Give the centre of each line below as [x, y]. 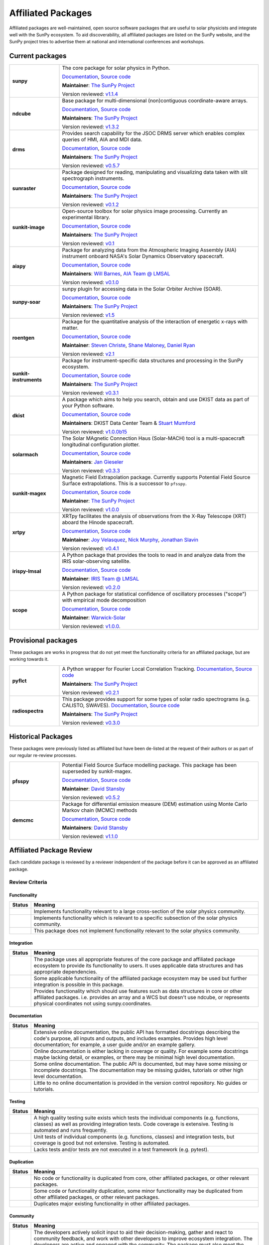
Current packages [38, 56]
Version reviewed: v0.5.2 [91, 797]
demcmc [23, 820]
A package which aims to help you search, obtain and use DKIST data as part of [156, 399]
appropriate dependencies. [66, 972]
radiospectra [28, 711]
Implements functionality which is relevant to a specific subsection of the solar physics [135, 918]
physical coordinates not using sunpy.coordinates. [93, 1003]
